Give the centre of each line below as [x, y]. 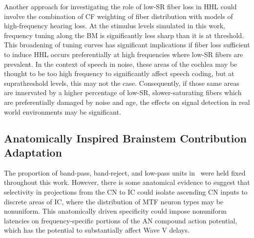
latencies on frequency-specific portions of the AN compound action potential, [121, 220]
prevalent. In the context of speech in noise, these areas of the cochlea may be [121, 64]
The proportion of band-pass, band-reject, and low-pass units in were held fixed [125, 172]
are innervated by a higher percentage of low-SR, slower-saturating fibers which [123, 92]
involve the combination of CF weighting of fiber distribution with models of [118, 16]
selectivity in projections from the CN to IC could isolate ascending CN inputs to [126, 191]
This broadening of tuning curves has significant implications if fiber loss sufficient [127, 45]
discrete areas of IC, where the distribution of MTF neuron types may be [114, 201]
